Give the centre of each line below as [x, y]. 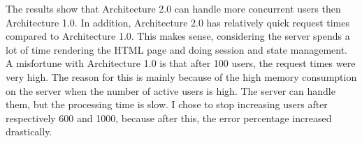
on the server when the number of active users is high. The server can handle [171, 90]
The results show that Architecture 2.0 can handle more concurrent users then [173, 8]
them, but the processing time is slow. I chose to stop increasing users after [167, 104]
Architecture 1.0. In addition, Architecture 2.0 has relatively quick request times [178, 22]
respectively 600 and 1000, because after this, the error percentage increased [169, 118]
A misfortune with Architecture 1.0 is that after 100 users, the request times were [181, 63]
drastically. [29, 131]
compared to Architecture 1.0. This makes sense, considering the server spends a [178, 36]
